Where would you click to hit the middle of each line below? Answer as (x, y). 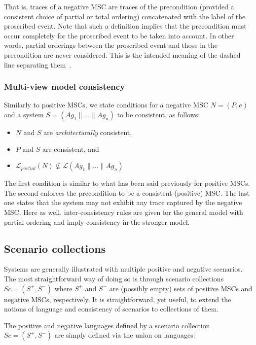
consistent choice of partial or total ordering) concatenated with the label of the (125, 16)
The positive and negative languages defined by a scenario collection (107, 325)
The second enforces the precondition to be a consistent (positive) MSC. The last (127, 192)
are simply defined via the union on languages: (125, 335)
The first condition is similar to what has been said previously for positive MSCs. (127, 183)
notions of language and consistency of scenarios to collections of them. (111, 309)
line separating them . (38, 64)
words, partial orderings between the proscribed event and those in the (111, 45)
